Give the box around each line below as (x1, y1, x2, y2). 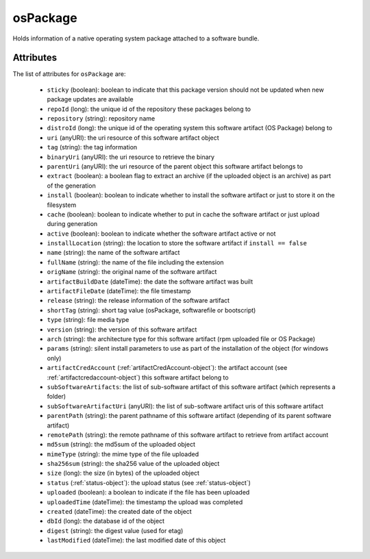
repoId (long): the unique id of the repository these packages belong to (47, 105, 251, 113)
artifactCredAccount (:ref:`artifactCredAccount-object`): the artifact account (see (47, 364, 288, 372)
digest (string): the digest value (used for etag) (47, 526, 184, 534)
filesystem (47, 201, 77, 209)
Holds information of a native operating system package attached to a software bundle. (12, 34, 260, 42)
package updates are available (47, 95, 134, 103)
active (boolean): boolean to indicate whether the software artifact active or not (47, 229, 276, 238)
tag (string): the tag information (47, 143, 138, 151)
